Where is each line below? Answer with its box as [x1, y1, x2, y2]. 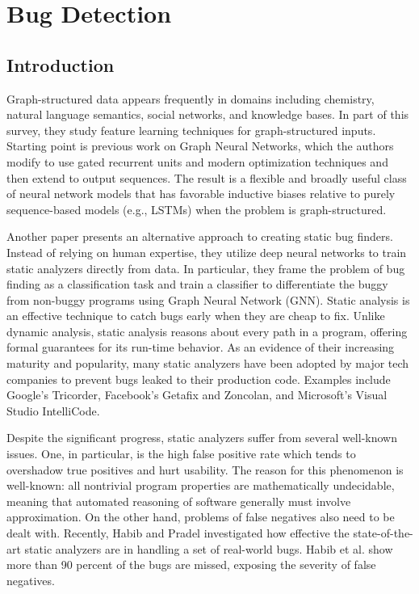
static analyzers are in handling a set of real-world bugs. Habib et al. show [24, 540, 393, 557]
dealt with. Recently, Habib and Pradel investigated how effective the [6, 524, 350, 541]
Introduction [6, 52, 115, 77]
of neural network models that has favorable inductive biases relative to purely [6, 185, 396, 202]
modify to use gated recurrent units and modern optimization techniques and [6, 153, 388, 170]
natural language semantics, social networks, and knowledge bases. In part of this [6, 106, 409, 123]
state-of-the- [353, 524, 413, 541]
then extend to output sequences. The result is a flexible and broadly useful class [6, 169, 407, 186]
